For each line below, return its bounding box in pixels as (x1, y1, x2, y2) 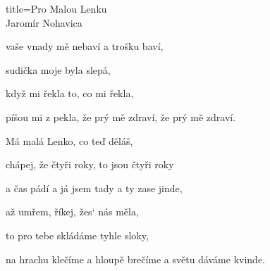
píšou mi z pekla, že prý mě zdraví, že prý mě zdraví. (6, 109, 236, 124)
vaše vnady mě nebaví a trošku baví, (6, 39, 164, 53)
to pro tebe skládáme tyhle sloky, (6, 227, 149, 242)
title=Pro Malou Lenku (6, 1, 107, 15)
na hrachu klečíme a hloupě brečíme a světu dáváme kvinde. (6, 251, 266, 266)
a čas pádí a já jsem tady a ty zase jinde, (6, 180, 183, 195)
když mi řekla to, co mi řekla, (6, 86, 134, 101)
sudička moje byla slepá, (6, 62, 111, 77)
